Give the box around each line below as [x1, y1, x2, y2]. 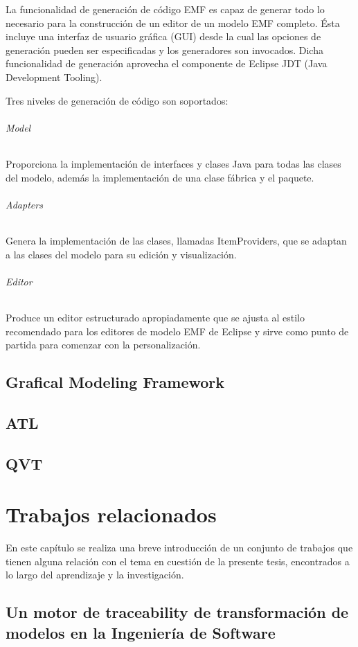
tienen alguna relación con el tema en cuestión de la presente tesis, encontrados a [6, 553, 350, 568]
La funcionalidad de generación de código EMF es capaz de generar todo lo [6, 2, 325, 16]
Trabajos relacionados [6, 500, 217, 529]
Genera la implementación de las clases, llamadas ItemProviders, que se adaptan [6, 233, 347, 247]
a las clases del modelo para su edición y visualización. [6, 247, 237, 261]
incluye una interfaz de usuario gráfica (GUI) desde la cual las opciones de [6, 29, 321, 44]
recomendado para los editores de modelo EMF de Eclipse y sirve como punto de [6, 323, 349, 338]
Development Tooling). [6, 69, 102, 84]
